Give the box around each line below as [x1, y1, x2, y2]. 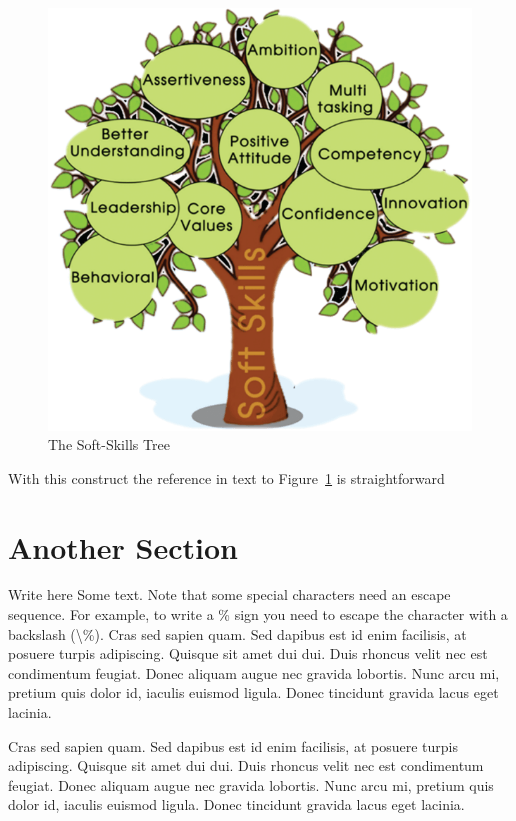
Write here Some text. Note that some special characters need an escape [8, 584, 451, 605]
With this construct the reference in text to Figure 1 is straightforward [8, 467, 445, 488]
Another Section [8, 526, 238, 567]
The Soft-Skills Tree [48, 434, 170, 455]
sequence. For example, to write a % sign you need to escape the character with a [8, 604, 508, 625]
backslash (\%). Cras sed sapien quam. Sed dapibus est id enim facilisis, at [8, 623, 467, 644]
